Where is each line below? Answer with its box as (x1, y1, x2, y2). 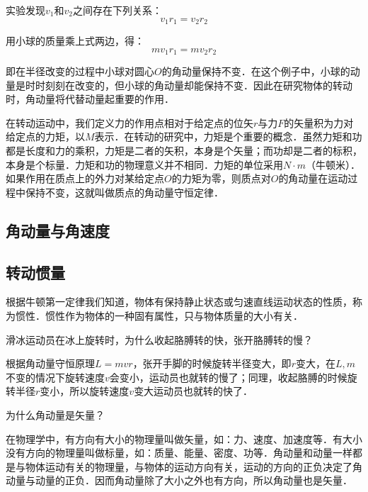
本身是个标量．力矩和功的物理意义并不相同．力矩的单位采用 (6, 157, 283, 172)
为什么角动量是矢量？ (6, 407, 105, 422)
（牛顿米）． (306, 157, 361, 172)
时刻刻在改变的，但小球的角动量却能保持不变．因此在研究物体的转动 (35, 77, 352, 92)
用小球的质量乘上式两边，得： (6, 33, 144, 48)
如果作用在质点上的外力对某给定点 (6, 171, 164, 186)
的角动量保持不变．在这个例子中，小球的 (161, 64, 350, 79)
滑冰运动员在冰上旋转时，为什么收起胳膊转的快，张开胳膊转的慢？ (6, 332, 313, 347)
